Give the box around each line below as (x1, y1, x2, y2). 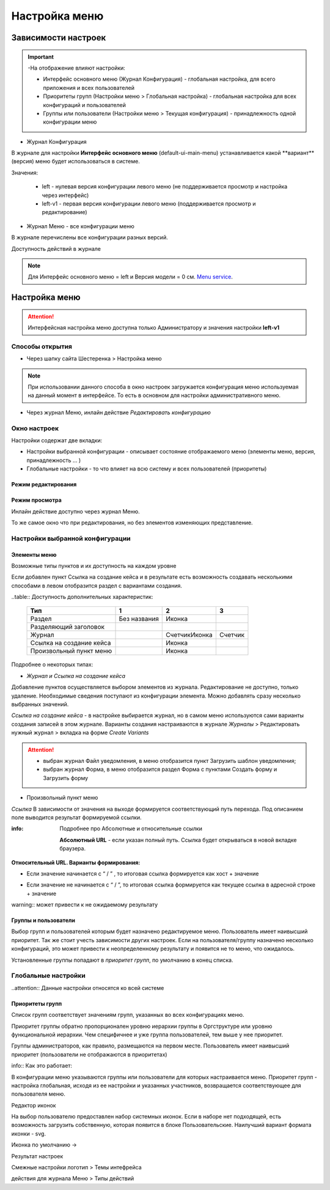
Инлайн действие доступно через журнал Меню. (11, 508, 140, 515)
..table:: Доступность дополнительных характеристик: (11, 593, 153, 601)
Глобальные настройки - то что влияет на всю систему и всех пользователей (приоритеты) (26, 465, 267, 472)
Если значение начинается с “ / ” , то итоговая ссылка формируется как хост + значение (26, 869, 259, 877)
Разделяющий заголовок (30, 623, 105, 631)
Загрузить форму (43, 774, 89, 781)
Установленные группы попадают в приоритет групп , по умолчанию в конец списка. (11, 956, 233, 964)
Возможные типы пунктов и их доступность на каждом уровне (11, 562, 177, 569)
